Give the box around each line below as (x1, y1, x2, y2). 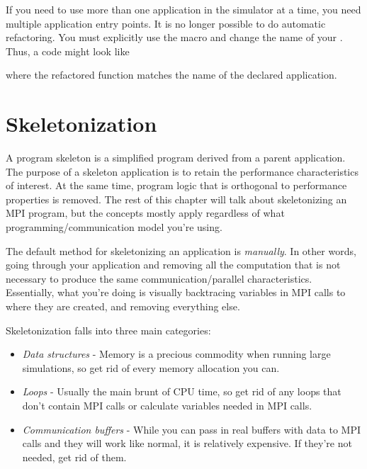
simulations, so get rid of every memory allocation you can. (22, 360, 280, 375)
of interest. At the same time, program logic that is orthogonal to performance (6, 178, 347, 193)
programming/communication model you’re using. (6, 220, 222, 234)
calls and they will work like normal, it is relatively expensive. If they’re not (22, 436, 352, 451)
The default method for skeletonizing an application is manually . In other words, (6, 243, 356, 258)
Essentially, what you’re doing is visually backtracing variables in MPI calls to (6, 285, 346, 300)
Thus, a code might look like (6, 43, 130, 58)
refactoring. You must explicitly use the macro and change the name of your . (6, 30, 343, 45)
